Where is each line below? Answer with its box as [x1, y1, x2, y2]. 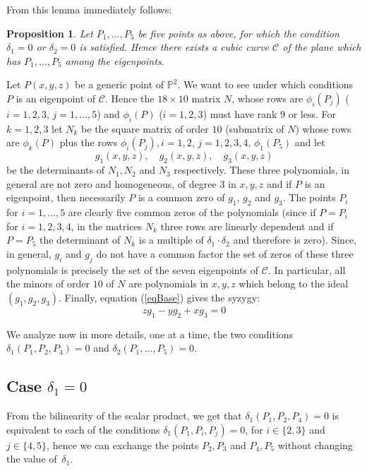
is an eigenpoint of [16, 90, 96, 105]
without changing [277, 437, 353, 452]
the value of [6, 451, 57, 466]
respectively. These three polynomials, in [174, 162, 350, 177]
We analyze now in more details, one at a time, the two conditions [6, 326, 294, 341]
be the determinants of [6, 162, 104, 177]
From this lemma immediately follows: [6, 2, 172, 16]
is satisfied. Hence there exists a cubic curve [79, 40, 270, 54]
